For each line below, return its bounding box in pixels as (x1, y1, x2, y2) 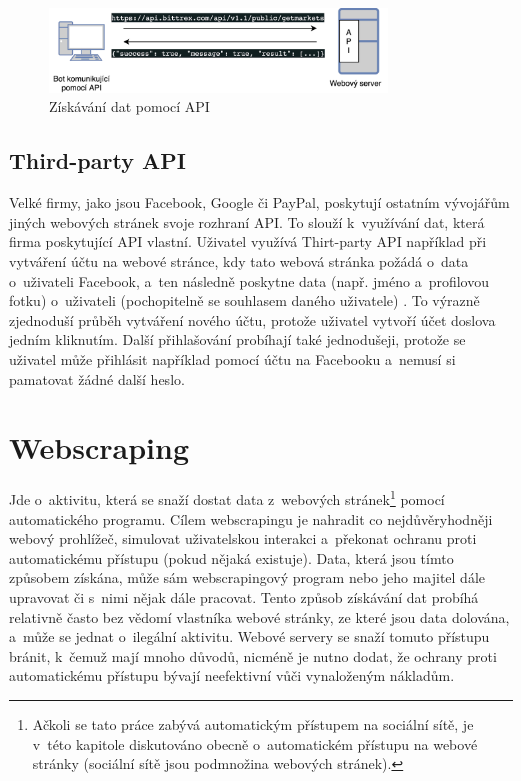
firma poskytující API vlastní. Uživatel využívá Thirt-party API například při (9, 231, 487, 252)
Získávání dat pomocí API (49, 96, 210, 117)
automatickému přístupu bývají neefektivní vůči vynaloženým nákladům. (9, 665, 455, 686)
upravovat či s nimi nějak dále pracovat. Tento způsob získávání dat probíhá (9, 586, 479, 607)
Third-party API (9, 145, 186, 176)
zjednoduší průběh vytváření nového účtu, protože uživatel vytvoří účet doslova (9, 309, 496, 330)
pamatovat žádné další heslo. (9, 368, 185, 389)
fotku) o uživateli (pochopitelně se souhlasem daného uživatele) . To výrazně (9, 290, 480, 311)
